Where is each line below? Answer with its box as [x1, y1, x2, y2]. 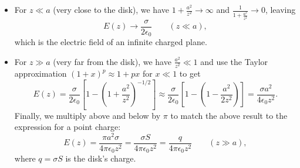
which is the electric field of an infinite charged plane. [14, 36, 207, 48]
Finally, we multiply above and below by [14, 109, 161, 121]
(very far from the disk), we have [53, 55, 171, 67]
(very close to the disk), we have [53, 4, 169, 15]
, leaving [265, 4, 296, 15]
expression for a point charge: [14, 121, 121, 133]
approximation [14, 67, 67, 80]
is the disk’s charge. [65, 152, 136, 164]
